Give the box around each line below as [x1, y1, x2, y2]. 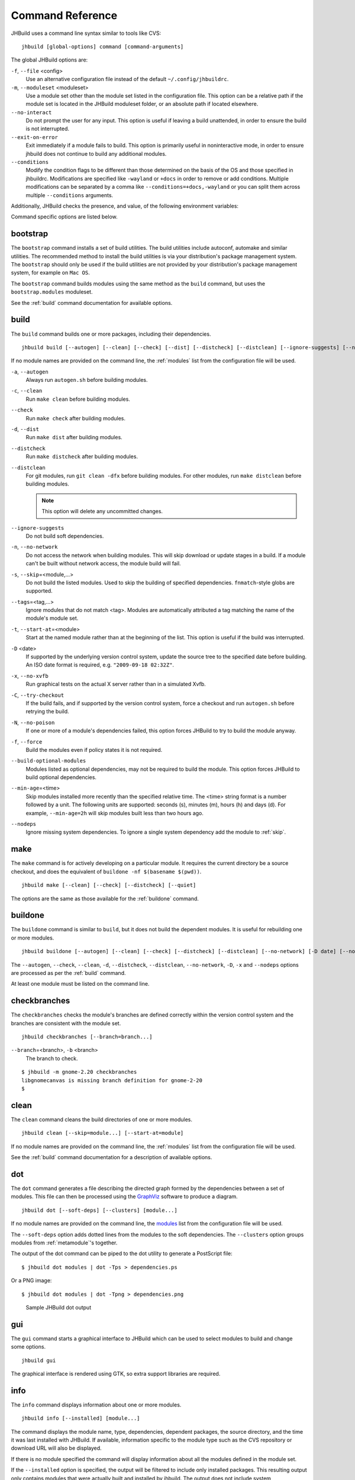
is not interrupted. [25, 125, 69, 133]
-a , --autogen [11, 368, 49, 375]
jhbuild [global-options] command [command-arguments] [21, 43, 184, 50]
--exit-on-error [11, 134, 59, 140]
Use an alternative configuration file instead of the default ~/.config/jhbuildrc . [25, 76, 229, 83]
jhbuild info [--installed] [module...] [21, 1415, 140, 1422]
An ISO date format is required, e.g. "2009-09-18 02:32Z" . [25, 661, 175, 668]
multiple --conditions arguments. [25, 191, 114, 198]
